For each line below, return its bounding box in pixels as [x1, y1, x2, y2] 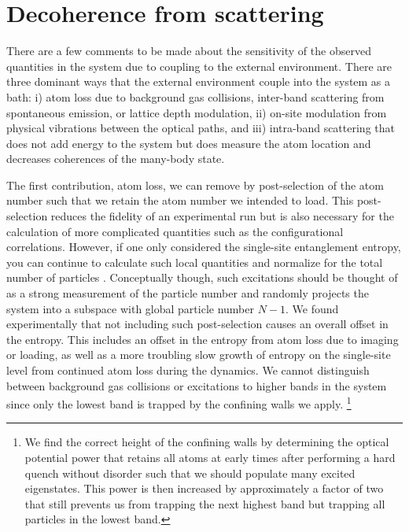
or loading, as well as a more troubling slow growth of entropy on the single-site [6, 346, 391, 363]
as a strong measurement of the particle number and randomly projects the [6, 285, 369, 301]
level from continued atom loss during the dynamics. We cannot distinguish [6, 362, 370, 378]
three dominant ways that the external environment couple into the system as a [6, 73, 391, 90]
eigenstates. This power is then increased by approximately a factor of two [24, 480, 384, 497]
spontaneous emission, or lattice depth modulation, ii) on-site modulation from [6, 104, 387, 120]
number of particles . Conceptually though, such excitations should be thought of [6, 269, 398, 286]
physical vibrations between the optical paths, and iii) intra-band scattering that [6, 120, 395, 136]
